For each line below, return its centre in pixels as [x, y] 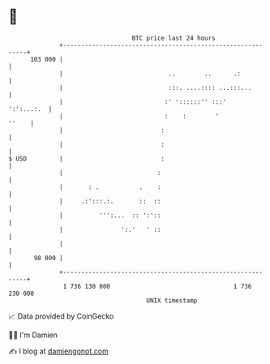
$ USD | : [86, 158]
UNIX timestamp [172, 300]
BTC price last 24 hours [174, 38]
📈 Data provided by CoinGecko [61, 316]
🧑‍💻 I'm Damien [33, 335]
